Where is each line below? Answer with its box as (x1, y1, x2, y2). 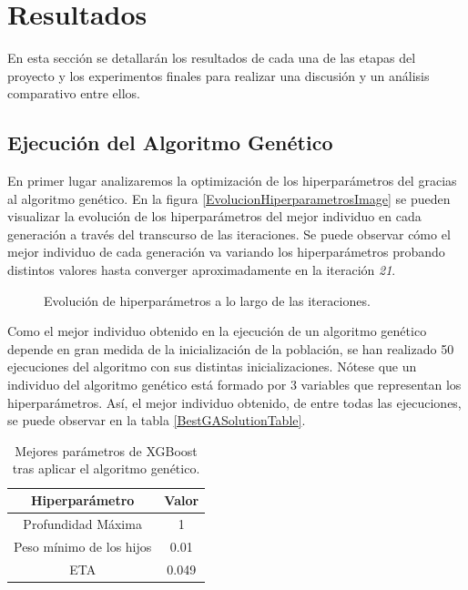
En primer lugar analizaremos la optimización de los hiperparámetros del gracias (7, 171, 457, 190)
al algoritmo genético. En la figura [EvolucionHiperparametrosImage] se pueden (7, 188, 451, 208)
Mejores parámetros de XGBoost (15, 441, 198, 460)
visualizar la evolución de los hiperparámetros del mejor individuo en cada (7, 207, 422, 226)
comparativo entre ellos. (7, 84, 140, 103)
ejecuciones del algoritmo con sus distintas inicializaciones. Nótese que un (7, 357, 417, 376)
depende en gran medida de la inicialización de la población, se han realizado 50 (7, 339, 454, 358)
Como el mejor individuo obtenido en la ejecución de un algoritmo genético (7, 321, 427, 341)
